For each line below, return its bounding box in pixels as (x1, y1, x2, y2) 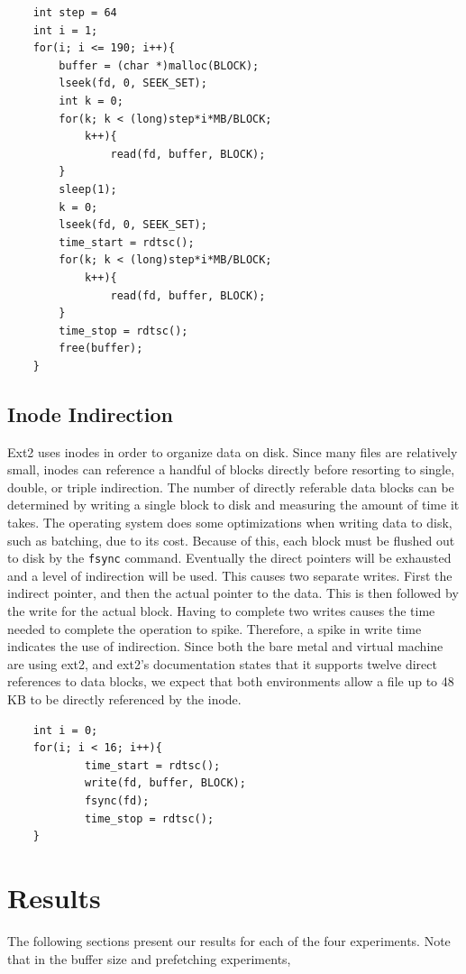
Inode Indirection (7, 400, 173, 427)
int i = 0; (32, 723, 98, 737)
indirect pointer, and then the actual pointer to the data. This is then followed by (7, 583, 459, 602)
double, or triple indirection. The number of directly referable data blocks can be (7, 477, 454, 496)
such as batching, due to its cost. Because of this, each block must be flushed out (7, 530, 455, 549)
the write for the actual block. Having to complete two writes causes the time (7, 602, 435, 620)
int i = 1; (32, 23, 98, 37)
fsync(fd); (84, 795, 150, 808)
